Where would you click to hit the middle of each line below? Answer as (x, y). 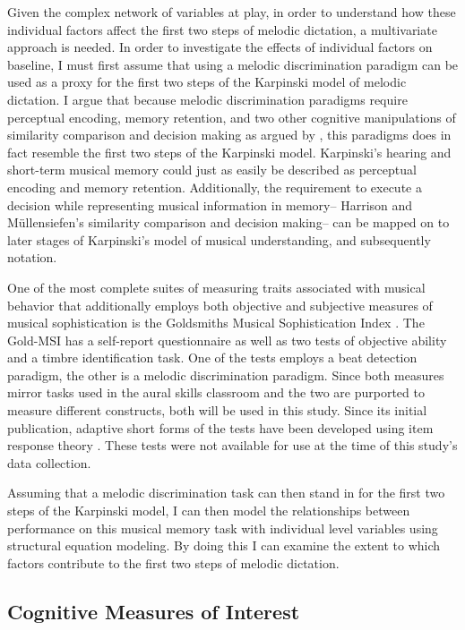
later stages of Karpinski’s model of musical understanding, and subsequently (219, 239)
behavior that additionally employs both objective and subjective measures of (220, 305)
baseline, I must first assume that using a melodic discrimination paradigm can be (233, 64)
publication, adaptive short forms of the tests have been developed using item (220, 427)
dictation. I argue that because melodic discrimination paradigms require (207, 99)
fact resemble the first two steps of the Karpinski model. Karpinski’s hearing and (229, 152)
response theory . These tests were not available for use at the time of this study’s (232, 445)
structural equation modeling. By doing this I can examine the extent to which (224, 545)
